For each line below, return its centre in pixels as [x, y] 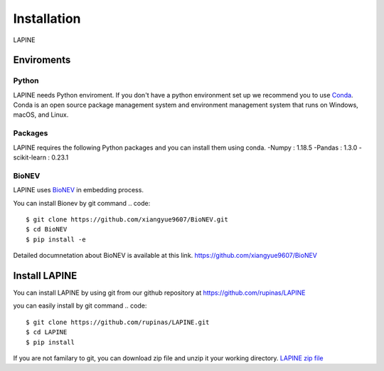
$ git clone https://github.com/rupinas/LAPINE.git [118, 322]
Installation [47, 19]
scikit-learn [30, 157]
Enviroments [42, 60]
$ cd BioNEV [47, 229]
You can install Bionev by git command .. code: [82, 203]
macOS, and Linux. [41, 115]
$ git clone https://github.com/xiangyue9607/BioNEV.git [127, 219]
